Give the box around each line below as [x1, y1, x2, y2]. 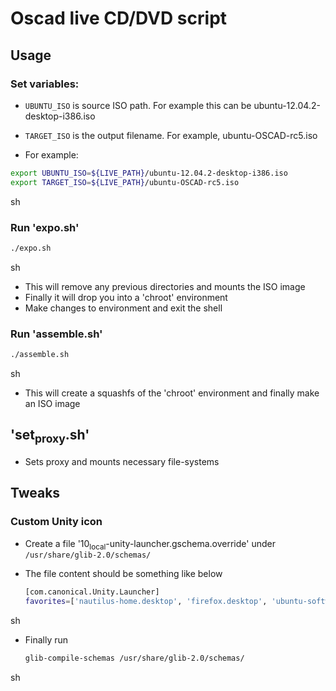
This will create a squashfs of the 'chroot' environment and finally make [24, 387, 320, 399]
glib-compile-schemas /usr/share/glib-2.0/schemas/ [24, 653, 245, 664]
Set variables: [10, 77, 80, 91]
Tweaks [10, 485, 61, 502]
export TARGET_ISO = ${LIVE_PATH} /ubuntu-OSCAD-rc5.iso [10, 177, 240, 187]
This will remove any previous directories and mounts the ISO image [24, 280, 306, 292]
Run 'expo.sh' [10, 220, 80, 234]
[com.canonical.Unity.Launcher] [24, 587, 160, 597]
